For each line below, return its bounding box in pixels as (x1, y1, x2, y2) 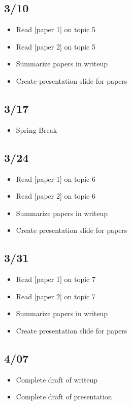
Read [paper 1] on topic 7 (16, 274, 95, 284)
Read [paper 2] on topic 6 (16, 190, 95, 201)
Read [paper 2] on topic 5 (16, 41, 95, 52)
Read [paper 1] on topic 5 (16, 24, 95, 35)
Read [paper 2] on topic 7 (16, 291, 95, 301)
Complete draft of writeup (16, 374, 98, 385)
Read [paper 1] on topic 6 (16, 173, 95, 184)
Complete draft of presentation (16, 391, 112, 402)
